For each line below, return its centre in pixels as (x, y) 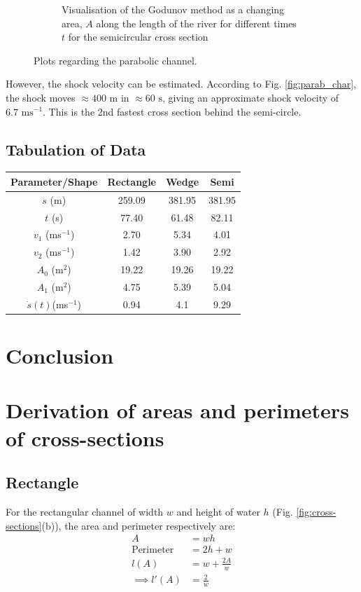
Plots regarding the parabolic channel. (115, 60)
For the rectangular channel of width (85, 511)
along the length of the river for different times (196, 23)
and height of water (218, 511)
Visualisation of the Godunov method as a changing (173, 9)
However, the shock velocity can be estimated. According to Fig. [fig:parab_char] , (181, 84)
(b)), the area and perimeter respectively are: (139, 525)
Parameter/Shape (54, 181)
